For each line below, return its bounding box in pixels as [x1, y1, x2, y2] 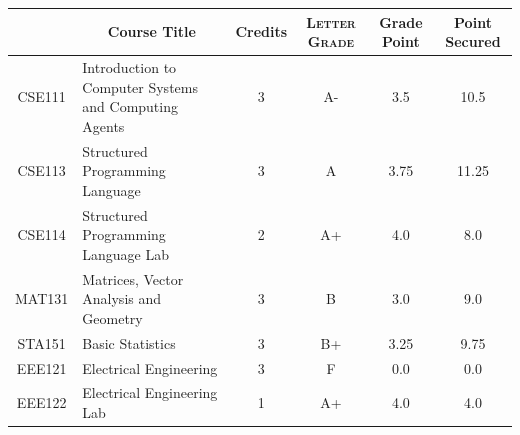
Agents [82, 115, 125, 136]
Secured [445, 31, 501, 52]
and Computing [82, 96, 178, 117]
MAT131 [15, 288, 69, 309]
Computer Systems [82, 76, 198, 97]
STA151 [17, 332, 66, 353]
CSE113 [17, 160, 66, 181]
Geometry [82, 307, 143, 328]
